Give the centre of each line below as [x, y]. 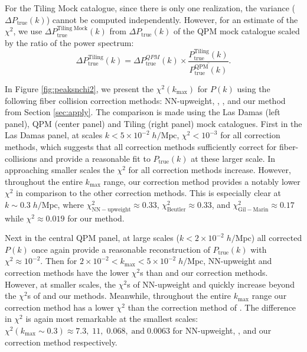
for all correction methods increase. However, [210, 170]
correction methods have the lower [67, 273]
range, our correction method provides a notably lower [202, 181]
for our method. [96, 218]
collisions [21, 158]
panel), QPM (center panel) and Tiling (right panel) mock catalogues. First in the [153, 123]
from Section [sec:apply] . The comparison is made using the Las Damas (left [143, 112]
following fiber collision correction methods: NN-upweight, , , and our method [145, 100]
